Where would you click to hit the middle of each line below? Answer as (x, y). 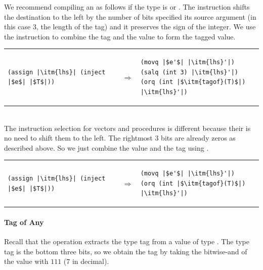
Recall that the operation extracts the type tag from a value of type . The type (127, 241)
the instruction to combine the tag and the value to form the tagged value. (120, 36)
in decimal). (91, 261)
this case (17, 27)
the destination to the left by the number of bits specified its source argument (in (130, 16)
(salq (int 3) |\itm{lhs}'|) (189, 72)
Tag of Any (24, 222)
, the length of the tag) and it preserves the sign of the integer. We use (146, 27)
